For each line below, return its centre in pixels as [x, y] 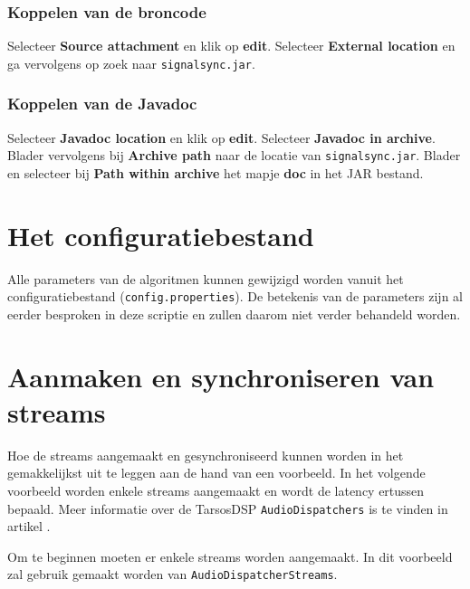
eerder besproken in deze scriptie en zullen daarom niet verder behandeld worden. [234, 313]
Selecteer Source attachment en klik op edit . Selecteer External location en [231, 46]
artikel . [29, 526]
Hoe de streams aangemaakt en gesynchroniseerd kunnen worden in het [206, 455]
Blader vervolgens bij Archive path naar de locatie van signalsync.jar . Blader [234, 155]
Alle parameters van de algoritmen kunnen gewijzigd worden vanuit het [206, 278]
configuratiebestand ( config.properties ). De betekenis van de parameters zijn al [235, 296]
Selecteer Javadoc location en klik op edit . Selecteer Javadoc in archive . [221, 137]
